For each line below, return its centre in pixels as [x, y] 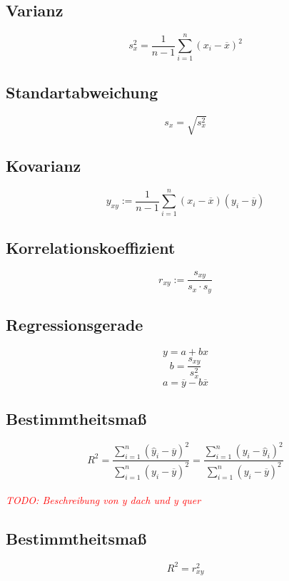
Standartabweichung [82, 92]
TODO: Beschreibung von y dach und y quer [103, 500]
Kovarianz [44, 166]
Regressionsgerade [75, 324]
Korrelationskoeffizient [91, 247]
